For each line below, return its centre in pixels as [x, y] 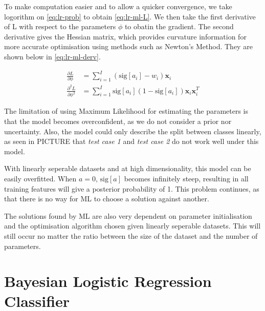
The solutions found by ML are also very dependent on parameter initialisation [128, 215]
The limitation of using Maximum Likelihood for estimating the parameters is [126, 111]
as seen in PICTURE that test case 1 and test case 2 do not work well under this [131, 141]
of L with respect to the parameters [60, 26]
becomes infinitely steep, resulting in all [186, 178]
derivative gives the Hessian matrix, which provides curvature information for [125, 36]
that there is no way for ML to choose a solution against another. [107, 199]
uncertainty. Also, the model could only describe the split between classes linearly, [133, 131]
